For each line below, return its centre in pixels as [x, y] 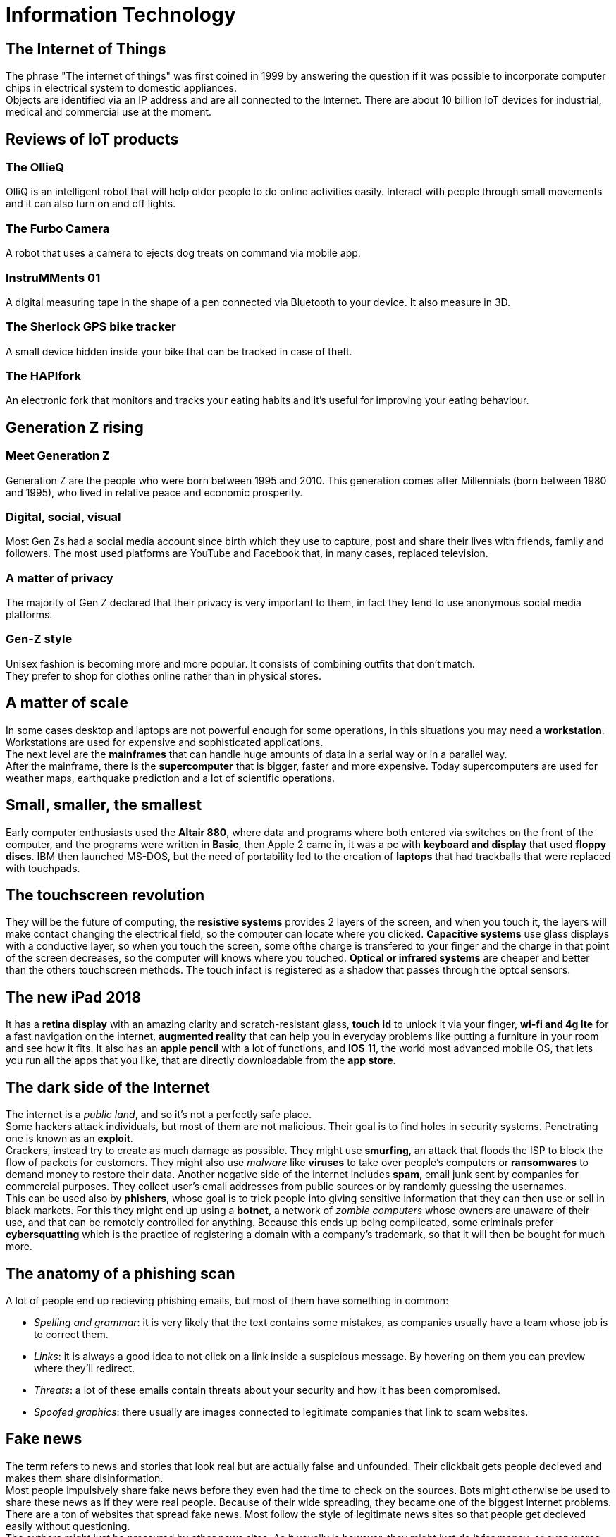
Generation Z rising [75, 427]
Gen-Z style [39, 639]
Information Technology [121, 15]
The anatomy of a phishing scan [121, 1273]
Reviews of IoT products [92, 139]
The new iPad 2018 [74, 997]
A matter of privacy [60, 578]
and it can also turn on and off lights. [91, 204]
